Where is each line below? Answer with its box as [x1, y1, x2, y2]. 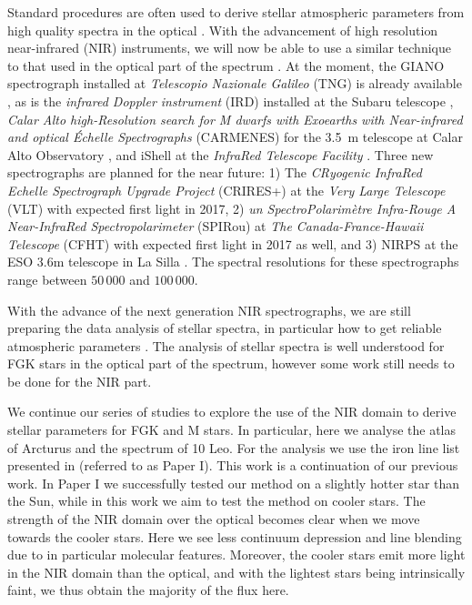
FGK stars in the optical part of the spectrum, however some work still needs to [7, 354, 455, 373]
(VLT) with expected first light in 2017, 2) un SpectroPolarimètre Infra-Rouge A [7, 198, 457, 217]
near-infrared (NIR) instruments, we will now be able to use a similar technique [7, 38, 451, 57]
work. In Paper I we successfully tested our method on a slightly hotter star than [7, 473, 460, 492]
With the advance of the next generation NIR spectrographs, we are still [7, 300, 411, 319]
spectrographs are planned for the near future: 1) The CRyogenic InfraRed [7, 163, 422, 182]
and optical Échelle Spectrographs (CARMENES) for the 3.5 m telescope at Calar [7, 127, 463, 146]
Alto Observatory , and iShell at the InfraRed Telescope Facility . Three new [7, 145, 434, 164]
